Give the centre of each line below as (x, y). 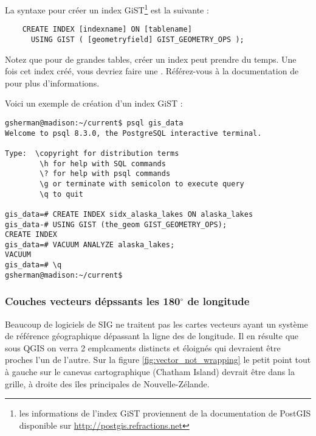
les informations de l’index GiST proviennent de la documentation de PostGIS (165, 413)
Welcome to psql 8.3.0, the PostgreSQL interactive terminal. (133, 133)
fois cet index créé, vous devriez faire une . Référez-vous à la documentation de (152, 71)
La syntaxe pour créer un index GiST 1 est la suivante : (107, 9)
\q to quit (61, 194)
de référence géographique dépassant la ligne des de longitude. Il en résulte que (152, 336)
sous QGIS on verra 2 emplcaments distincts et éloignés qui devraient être (143, 347)
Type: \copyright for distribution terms (92, 153)
